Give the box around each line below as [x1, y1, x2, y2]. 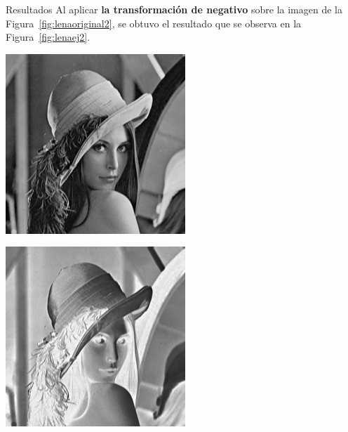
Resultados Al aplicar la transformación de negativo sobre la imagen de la [6, 2, 342, 16]
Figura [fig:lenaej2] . [6, 30, 91, 44]
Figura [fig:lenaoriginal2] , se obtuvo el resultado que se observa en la [6, 15, 302, 30]
